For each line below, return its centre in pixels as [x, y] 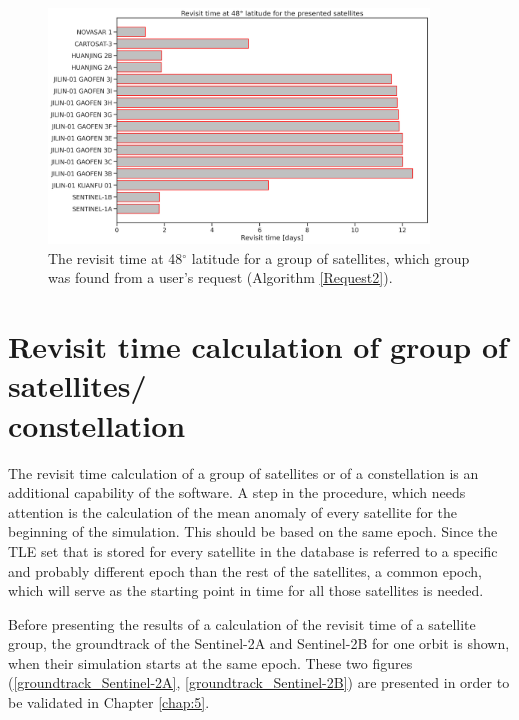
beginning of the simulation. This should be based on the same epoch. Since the [253, 531]
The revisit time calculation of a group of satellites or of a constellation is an [243, 472]
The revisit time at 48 [115, 257]
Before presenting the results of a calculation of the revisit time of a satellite [242, 623]
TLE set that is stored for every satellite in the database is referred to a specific [253, 550]
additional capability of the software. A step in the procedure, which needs [237, 492]
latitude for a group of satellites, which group [330, 257]
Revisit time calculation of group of [258, 346]
